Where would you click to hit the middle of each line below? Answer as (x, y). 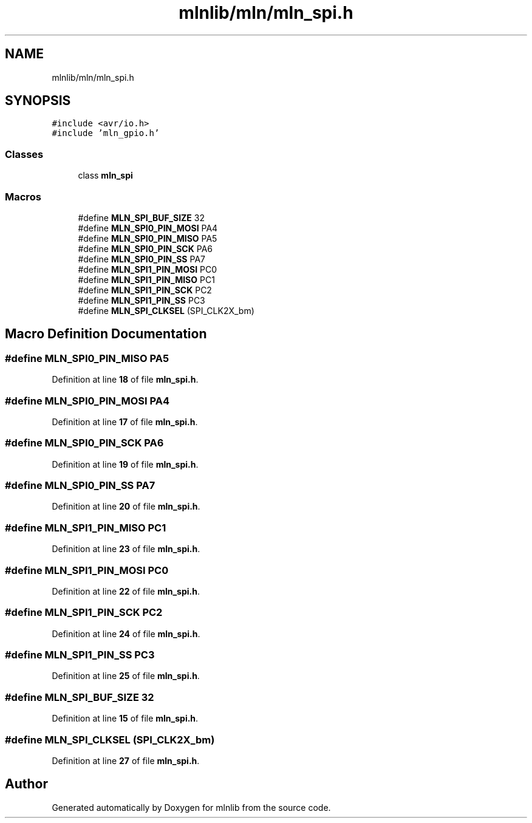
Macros (23, 196)
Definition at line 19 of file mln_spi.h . (125, 464)
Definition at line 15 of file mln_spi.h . (125, 719)
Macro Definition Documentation (106, 334)
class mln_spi (105, 176)
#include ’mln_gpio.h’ (106, 133)
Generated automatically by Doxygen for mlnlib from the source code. (191, 807)
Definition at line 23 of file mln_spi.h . (126, 549)
